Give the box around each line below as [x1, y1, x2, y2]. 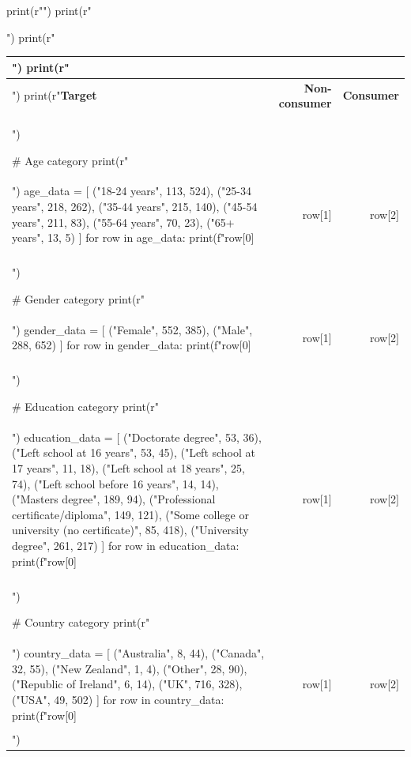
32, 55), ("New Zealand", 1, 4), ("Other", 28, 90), [12, 660, 247, 676]
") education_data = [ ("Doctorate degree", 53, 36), [12, 428, 262, 445]
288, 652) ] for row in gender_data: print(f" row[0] [12, 337, 251, 353]
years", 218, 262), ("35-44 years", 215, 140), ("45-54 [12, 198, 258, 214]
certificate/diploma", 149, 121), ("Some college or [12, 506, 249, 522]
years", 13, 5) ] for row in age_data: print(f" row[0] [12, 229, 255, 246]
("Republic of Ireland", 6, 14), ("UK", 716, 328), [12, 676, 243, 692]
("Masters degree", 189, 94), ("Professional [12, 491, 216, 507]
